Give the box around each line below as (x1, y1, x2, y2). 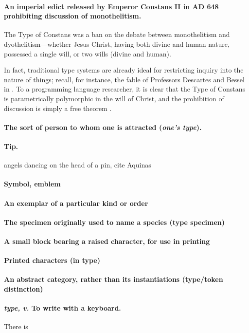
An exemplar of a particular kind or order (4, 198, 148, 208)
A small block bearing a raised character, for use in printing (4, 236, 210, 246)
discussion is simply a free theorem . (4, 103, 112, 113)
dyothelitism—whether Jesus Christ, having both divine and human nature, (4, 38, 230, 49)
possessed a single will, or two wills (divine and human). (4, 48, 171, 58)
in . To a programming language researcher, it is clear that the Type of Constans (4, 84, 245, 94)
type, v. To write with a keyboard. (4, 303, 121, 313)
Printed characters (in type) (4, 255, 101, 265)
